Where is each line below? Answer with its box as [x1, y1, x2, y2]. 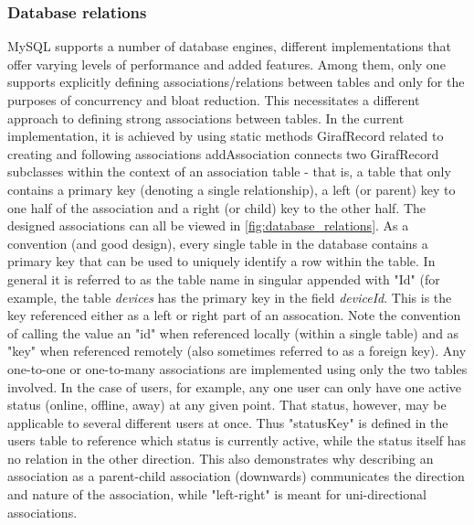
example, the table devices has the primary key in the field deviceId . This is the [7, 287, 452, 306]
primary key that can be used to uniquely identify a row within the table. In [7, 252, 436, 271]
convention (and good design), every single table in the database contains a [7, 233, 428, 252]
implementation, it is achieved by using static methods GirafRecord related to [7, 126, 444, 145]
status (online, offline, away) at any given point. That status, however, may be [7, 395, 447, 414]
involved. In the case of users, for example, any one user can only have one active [7, 377, 461, 396]
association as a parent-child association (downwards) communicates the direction [7, 466, 465, 486]
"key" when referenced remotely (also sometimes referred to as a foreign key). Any [7, 341, 467, 360]
